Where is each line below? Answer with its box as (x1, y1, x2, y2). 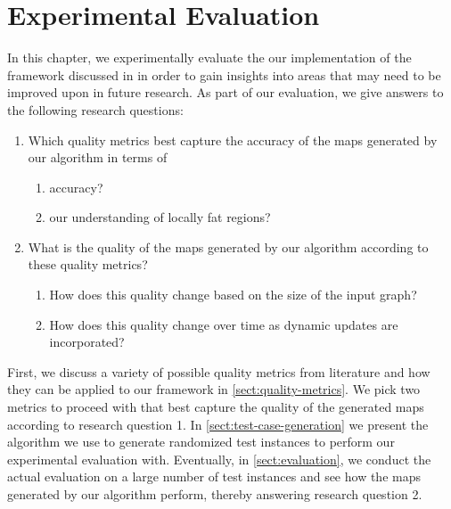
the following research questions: (7, 100, 184, 119)
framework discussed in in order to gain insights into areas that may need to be (7, 65, 441, 84)
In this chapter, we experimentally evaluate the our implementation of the (7, 48, 412, 67)
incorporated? (49, 332, 125, 351)
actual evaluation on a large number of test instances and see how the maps (7, 467, 421, 486)
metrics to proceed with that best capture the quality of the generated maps (7, 398, 424, 416)
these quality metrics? (28, 255, 148, 274)
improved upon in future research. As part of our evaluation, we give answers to (7, 83, 444, 102)
